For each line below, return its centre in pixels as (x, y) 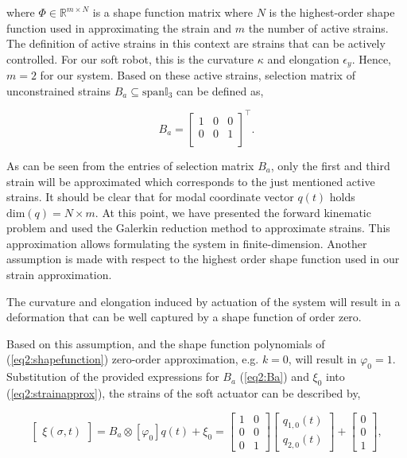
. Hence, (372, 58)
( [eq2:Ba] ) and (274, 376)
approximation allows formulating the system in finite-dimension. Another (187, 243)
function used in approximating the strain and (119, 27)
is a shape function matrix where (173, 12)
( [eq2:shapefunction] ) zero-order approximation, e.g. (133, 359)
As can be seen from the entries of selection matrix (130, 165)
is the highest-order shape (332, 12)
